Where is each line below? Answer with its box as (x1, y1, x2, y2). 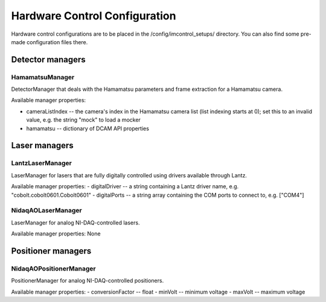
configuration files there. (26, 38, 88, 45)
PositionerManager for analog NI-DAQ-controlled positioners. (11, 277, 164, 284)
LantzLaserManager (11, 159, 72, 168)
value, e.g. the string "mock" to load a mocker (26, 116, 141, 123)
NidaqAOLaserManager (11, 206, 82, 215)
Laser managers (11, 140, 74, 151)
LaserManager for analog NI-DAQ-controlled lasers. (11, 218, 140, 226)
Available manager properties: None (11, 230, 101, 237)
